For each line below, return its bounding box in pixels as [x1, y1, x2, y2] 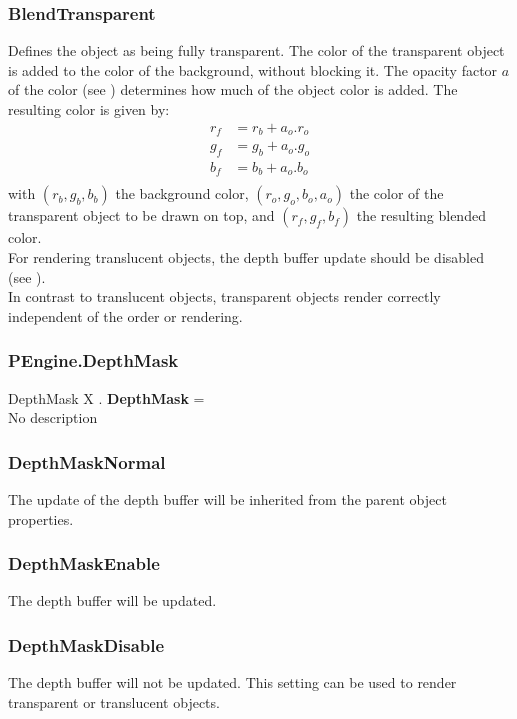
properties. [8, 508, 74, 529]
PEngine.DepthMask [8, 348, 179, 373]
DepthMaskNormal [8, 449, 166, 474]
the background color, [115, 183, 249, 204]
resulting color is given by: [8, 99, 170, 119]
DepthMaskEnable [8, 551, 160, 576]
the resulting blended [356, 205, 486, 226]
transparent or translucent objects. [8, 691, 220, 712]
